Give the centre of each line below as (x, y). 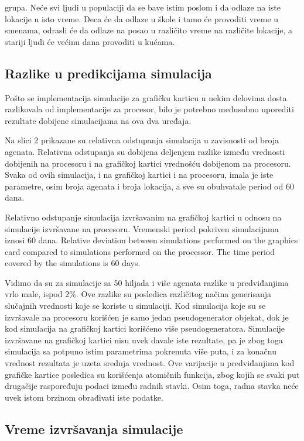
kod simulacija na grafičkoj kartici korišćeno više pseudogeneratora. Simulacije (145, 328)
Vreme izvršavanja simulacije (94, 428)
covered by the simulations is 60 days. (73, 263)
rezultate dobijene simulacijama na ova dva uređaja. (98, 120)
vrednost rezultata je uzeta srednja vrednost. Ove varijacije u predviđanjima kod (150, 363)
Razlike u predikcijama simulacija (108, 73)
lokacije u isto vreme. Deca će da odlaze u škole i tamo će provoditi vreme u (142, 18)
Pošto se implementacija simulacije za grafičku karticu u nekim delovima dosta (146, 97)
